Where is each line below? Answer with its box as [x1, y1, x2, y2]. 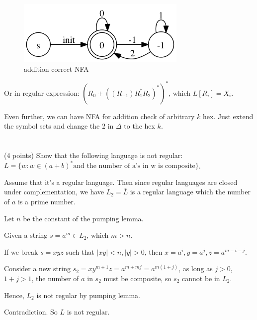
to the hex [124, 121, 155, 131]
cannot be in [182, 273, 220, 283]
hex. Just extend [202, 111, 254, 121]
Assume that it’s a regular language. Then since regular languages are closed [4, 176, 238, 187]
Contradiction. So [4, 307, 58, 317]
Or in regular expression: [4, 87, 80, 98]
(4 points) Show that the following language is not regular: [4, 150, 183, 160]
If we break [4, 246, 38, 257]
